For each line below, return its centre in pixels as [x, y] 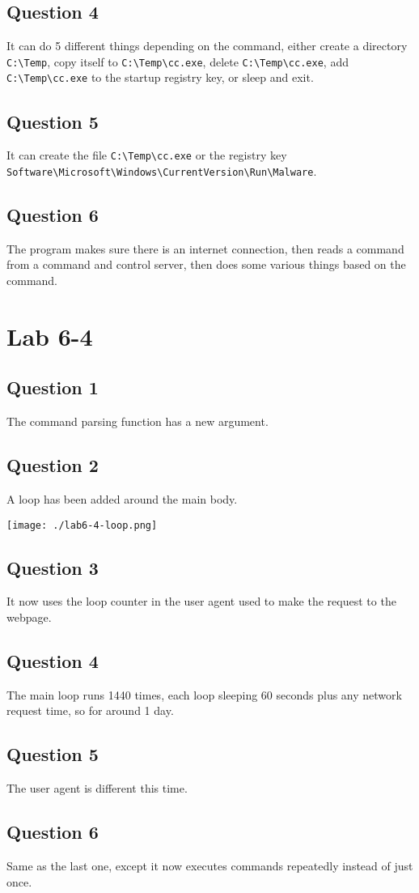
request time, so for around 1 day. [90, 710]
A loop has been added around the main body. [122, 498]
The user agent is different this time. [97, 788]
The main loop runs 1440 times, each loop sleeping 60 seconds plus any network [204, 694]
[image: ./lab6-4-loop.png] [82, 525]
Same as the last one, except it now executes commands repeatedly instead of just [210, 866]
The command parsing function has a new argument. [138, 421]
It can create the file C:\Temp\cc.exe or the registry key [147, 155]
